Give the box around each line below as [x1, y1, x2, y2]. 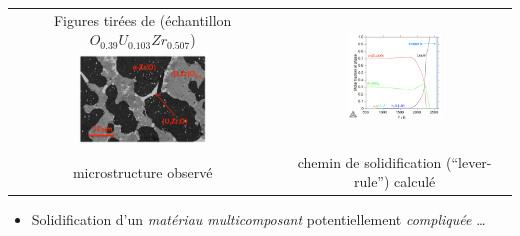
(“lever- [445, 151, 492, 172]
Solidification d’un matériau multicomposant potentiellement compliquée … [31, 209, 486, 230]
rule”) [353, 171, 390, 192]
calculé [394, 171, 436, 192]
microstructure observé [72, 161, 213, 182]
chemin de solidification [297, 151, 442, 172]
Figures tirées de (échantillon [53, 9, 232, 30]
